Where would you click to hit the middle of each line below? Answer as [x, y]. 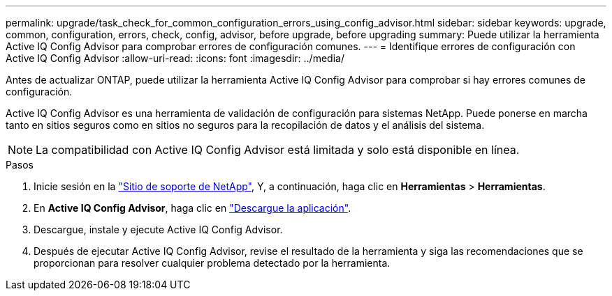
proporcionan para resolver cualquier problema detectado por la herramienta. [212, 263]
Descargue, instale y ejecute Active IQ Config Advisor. [158, 229]
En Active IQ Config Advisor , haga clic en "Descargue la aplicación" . [192, 208]
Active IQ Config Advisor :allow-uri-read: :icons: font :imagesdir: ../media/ [175, 58]
